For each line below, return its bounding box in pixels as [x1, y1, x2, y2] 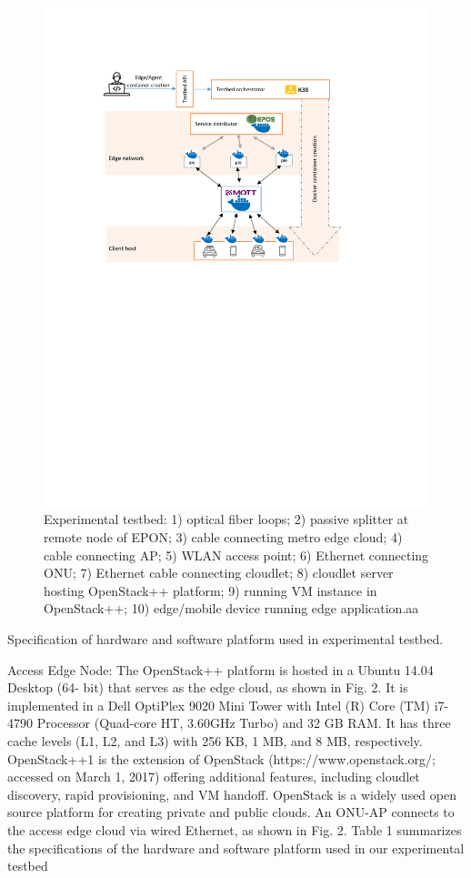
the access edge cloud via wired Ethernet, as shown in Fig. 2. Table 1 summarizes [7, 820, 462, 839]
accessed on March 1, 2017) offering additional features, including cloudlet [7, 767, 420, 786]
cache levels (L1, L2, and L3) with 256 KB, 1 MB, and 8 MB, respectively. [7, 732, 423, 751]
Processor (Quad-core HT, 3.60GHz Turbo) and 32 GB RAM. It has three [36, 713, 451, 732]
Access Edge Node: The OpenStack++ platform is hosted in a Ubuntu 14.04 [7, 660, 434, 679]
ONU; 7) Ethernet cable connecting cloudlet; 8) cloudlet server [44, 563, 394, 582]
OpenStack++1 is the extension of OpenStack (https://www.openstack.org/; [7, 749, 436, 768]
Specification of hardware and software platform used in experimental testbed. [7, 630, 444, 649]
